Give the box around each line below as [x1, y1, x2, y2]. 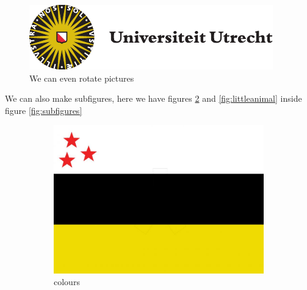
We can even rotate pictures [29, 71, 134, 84]
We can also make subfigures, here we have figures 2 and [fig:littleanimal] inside [5, 92, 302, 105]
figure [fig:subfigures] [5, 104, 82, 116]
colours [54, 275, 80, 288]
